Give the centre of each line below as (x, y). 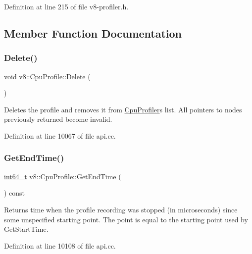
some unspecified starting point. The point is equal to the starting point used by (126, 219)
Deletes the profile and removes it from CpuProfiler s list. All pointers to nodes (123, 109)
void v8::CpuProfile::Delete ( (47, 76)
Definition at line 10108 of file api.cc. (60, 245)
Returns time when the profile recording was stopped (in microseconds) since (121, 209)
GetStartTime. (26, 229)
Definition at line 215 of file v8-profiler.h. (66, 6)
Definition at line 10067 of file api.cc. (60, 135)
